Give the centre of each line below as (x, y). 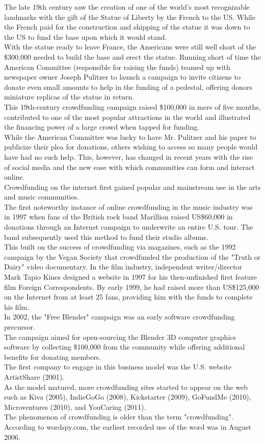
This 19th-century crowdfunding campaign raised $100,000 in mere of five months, (132, 106)
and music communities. (42, 197)
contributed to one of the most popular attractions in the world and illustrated (127, 117)
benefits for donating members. (53, 356)
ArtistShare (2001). (34, 376)
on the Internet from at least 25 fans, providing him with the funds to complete (128, 297)
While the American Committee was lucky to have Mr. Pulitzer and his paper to (130, 137)
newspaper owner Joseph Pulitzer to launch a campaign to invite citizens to (122, 77)
